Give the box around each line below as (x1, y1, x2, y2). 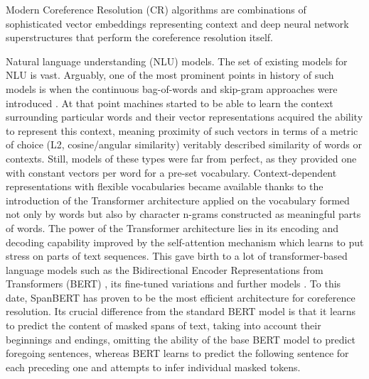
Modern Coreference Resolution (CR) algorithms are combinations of (6, 2, 306, 16)
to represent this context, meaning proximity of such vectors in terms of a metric (6, 123, 358, 138)
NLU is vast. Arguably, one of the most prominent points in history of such (6, 67, 334, 82)
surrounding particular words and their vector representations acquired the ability (6, 109, 363, 124)
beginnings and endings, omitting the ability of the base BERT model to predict (6, 331, 356, 346)
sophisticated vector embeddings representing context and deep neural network (6, 16, 349, 31)
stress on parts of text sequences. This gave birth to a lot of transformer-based (6, 248, 348, 263)
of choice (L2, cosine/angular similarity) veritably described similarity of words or (6, 137, 362, 152)
